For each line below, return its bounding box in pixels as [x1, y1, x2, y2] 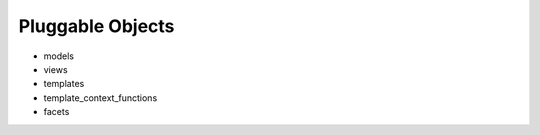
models [43, 50, 75, 62]
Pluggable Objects [18, 15, 175, 37]
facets [43, 106, 70, 118]
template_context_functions [43, 91, 158, 104]
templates [43, 78, 85, 90]
